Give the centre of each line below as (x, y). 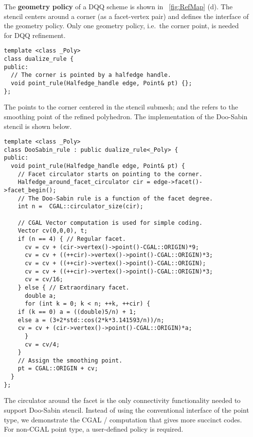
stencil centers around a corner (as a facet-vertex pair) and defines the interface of (126, 16)
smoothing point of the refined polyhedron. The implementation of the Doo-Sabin (126, 116)
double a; (40, 296)
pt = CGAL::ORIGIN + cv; (58, 369)
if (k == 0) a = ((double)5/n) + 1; (77, 312)
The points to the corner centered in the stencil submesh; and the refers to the (121, 107)
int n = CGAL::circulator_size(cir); (81, 207)
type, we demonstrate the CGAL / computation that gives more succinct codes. (123, 419)
